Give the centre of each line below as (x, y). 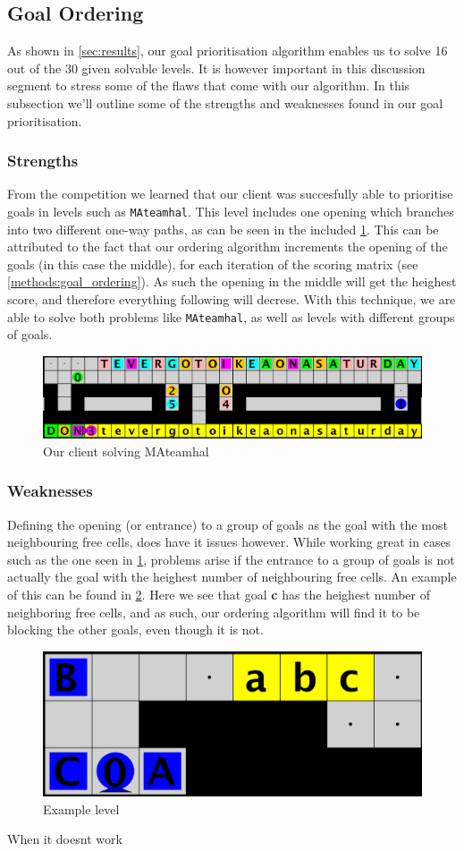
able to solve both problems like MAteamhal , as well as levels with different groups (231, 316)
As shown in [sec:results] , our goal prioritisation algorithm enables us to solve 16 (228, 51)
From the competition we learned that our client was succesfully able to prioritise (230, 194)
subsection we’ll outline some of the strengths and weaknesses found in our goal (225, 102)
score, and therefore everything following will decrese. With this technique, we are (232, 299)
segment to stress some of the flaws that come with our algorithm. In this (209, 85)
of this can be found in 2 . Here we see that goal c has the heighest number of (219, 595)
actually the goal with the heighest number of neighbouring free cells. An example (232, 577)
